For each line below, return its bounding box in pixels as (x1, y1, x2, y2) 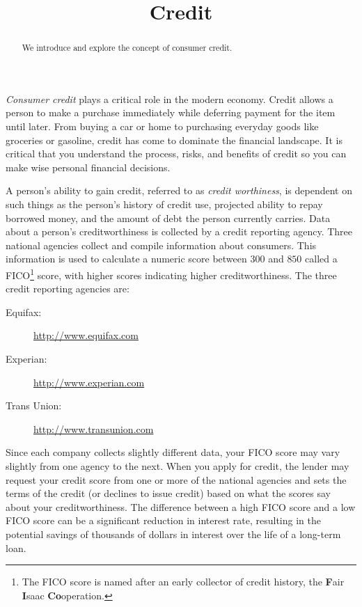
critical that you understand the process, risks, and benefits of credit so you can (6, 146, 347, 161)
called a (305, 251, 338, 266)
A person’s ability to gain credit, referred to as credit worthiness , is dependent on (6, 183, 352, 198)
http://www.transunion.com (33, 421, 154, 436)
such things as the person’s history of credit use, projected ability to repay (6, 196, 323, 211)
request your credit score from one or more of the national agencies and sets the (6, 472, 347, 487)
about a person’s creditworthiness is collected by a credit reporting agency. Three (6, 224, 353, 239)
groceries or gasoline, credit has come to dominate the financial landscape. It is (6, 132, 343, 147)
